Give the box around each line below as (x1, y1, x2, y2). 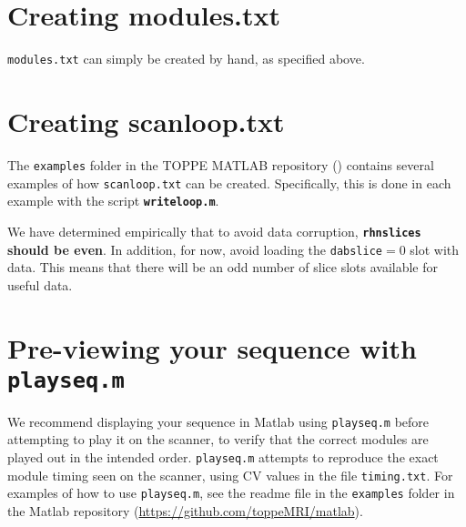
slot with (410, 239, 460, 258)
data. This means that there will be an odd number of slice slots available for (7, 258, 438, 277)
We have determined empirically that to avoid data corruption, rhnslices (7, 221, 421, 240)
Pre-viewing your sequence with (7, 329, 417, 366)
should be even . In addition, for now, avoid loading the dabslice (7, 239, 382, 258)
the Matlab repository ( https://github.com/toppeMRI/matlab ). (7, 502, 363, 521)
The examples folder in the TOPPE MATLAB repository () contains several (7, 155, 434, 174)
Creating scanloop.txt (7, 102, 285, 139)
